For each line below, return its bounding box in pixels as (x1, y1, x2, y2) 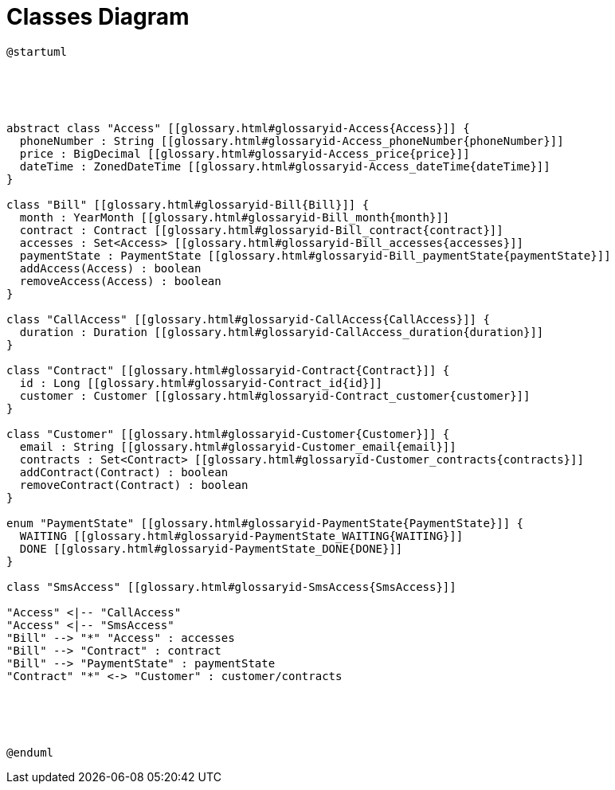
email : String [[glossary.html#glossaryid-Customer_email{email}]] (19, 440, 456, 453)
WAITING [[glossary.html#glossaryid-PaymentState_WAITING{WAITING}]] (19, 529, 464, 542)
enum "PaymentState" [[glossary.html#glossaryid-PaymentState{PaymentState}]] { (6, 516, 524, 530)
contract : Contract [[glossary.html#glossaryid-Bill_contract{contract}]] (19, 223, 503, 237)
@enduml (6, 745, 54, 759)
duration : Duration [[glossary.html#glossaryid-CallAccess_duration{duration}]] (19, 325, 544, 338)
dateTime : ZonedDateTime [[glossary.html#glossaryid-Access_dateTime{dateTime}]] (19, 159, 550, 173)
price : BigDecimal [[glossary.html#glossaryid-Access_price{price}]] (19, 147, 470, 160)
